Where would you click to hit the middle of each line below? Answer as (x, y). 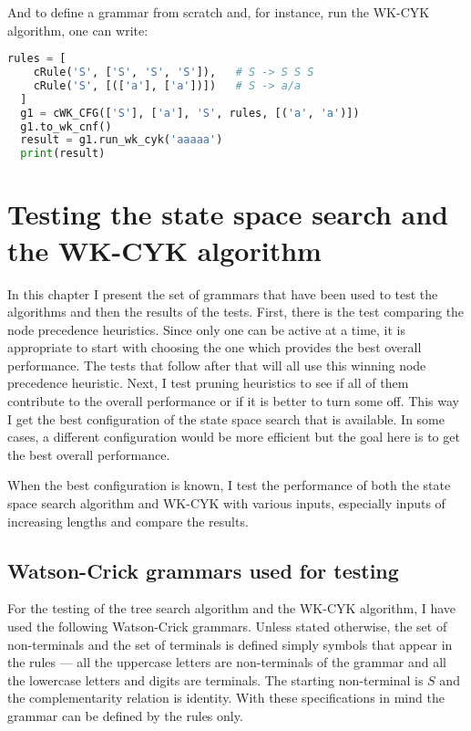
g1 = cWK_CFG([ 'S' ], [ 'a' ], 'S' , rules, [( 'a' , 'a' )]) (190, 113)
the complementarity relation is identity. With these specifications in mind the (226, 698)
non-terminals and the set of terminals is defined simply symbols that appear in (230, 644)
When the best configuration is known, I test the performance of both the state (229, 485)
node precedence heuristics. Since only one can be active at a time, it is (206, 329)
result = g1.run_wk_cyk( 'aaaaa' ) (122, 140)
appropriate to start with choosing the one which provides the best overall (215, 347)
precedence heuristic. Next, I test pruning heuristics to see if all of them (208, 383)
